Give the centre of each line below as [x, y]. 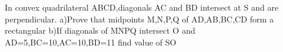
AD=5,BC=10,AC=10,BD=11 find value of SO [91, 42]
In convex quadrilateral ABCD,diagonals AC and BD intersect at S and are [142, 7]
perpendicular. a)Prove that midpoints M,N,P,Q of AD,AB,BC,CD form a [139, 19]
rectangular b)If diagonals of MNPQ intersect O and [100, 30]
